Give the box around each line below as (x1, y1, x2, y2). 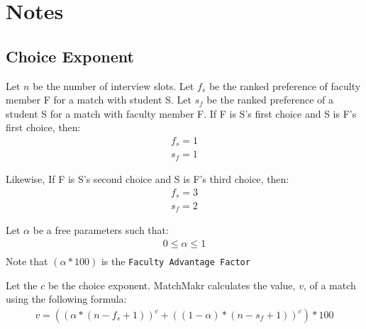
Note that (6, 254, 48, 269)
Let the (6, 277, 38, 292)
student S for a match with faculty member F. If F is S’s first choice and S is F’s (6, 106, 357, 121)
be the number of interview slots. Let (33, 78, 194, 93)
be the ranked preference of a (206, 92, 333, 107)
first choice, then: (6, 120, 81, 135)
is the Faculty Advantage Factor (101, 254, 250, 269)
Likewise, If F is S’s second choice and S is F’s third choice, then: (6, 171, 289, 186)
